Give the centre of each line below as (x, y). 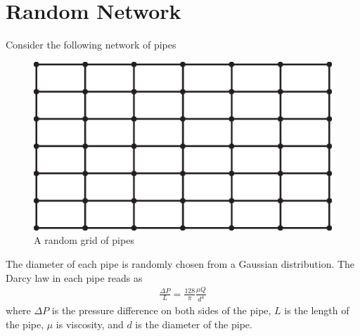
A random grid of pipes (84, 240)
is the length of (317, 310)
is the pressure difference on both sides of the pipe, (161, 310)
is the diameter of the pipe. (194, 324)
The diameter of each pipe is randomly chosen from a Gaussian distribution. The (180, 264)
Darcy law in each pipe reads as (74, 277)
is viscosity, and (90, 324)
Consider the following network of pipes (91, 45)
